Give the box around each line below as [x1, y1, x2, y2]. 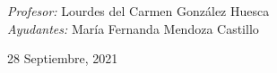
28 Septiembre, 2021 [7, 49, 118, 68]
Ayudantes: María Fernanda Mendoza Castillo [7, 19, 259, 37]
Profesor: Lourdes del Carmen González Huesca [7, 2, 270, 20]
